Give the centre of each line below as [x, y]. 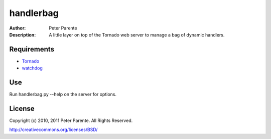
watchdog [32, 68]
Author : [18, 28]
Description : [23, 34]
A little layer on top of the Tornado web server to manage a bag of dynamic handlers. [137, 34]
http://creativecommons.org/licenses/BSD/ [53, 129]
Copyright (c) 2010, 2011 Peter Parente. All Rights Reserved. [71, 120]
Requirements [32, 49]
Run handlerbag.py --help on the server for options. [63, 94]
